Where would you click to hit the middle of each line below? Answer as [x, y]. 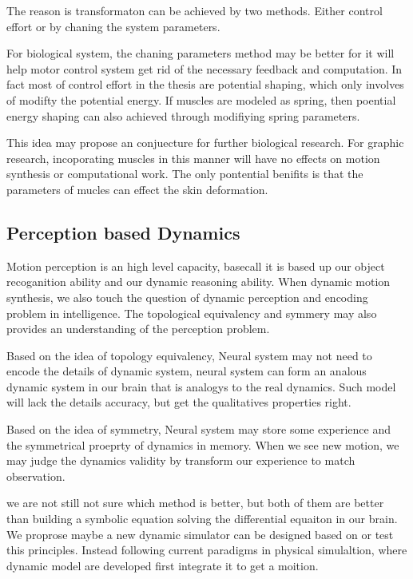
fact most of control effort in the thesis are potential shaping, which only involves [205, 84]
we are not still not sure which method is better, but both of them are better [195, 503]
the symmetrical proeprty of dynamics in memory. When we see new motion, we [203, 444]
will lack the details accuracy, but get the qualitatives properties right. [179, 402]
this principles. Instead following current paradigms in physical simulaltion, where [207, 550]
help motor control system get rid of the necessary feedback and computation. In [205, 68]
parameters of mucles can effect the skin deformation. [137, 189]
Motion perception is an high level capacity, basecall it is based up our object [196, 266]
